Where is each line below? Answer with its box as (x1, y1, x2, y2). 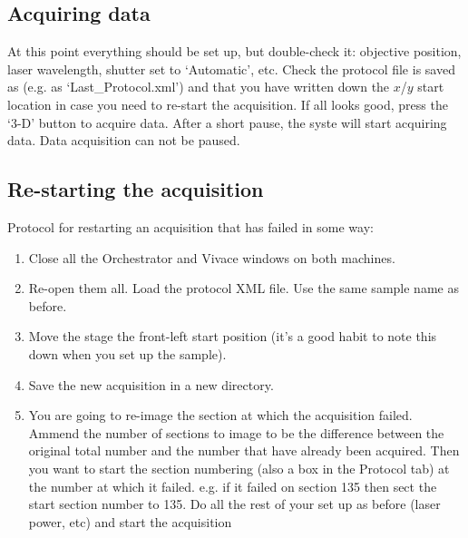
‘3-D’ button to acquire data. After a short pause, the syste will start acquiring (7, 112, 447, 132)
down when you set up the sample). (28, 344, 227, 363)
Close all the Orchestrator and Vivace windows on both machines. (28, 248, 395, 267)
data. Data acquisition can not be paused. (7, 131, 240, 150)
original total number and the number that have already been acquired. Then (28, 441, 460, 460)
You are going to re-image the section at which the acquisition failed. (28, 406, 413, 425)
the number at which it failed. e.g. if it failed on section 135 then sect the (28, 476, 437, 495)
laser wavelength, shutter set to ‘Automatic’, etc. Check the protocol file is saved (7, 59, 455, 78)
